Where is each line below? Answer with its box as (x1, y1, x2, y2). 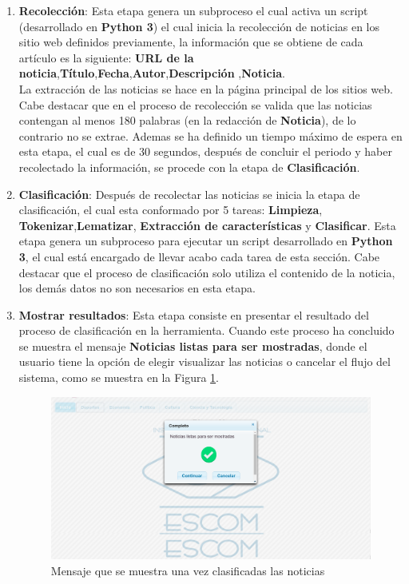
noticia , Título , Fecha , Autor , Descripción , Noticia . (18, 65, 285, 81)
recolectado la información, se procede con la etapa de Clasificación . (18, 158, 360, 175)
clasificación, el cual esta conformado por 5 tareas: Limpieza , (18, 201, 323, 218)
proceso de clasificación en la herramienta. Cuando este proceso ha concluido (18, 322, 395, 339)
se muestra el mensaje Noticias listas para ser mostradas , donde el (18, 337, 367, 354)
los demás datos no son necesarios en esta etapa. (18, 280, 256, 296)
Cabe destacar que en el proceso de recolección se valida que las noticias (18, 96, 372, 113)
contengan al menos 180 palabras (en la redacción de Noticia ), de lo (18, 112, 356, 129)
